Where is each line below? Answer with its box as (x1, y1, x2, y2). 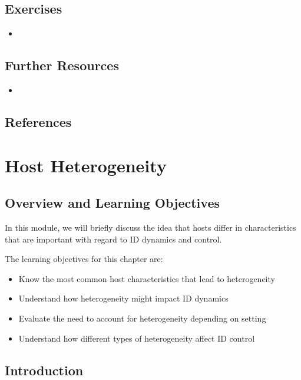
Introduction (5, 361, 84, 379)
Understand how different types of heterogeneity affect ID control (18, 332, 255, 344)
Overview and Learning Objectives (5, 194, 220, 212)
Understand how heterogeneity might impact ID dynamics (18, 292, 229, 304)
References (5, 112, 72, 130)
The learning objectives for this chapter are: (5, 253, 163, 265)
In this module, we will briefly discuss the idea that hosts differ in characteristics (5, 221, 296, 233)
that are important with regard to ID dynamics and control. (5, 232, 222, 245)
